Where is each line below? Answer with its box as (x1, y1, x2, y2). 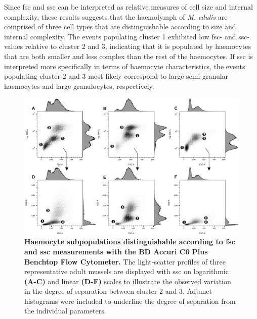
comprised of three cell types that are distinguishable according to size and (4, 21, 236, 32)
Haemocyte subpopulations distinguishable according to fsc (24, 236, 235, 247)
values (4, 41, 23, 51)
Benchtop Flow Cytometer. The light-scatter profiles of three (24, 256, 226, 267)
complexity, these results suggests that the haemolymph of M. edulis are (4, 11, 228, 22)
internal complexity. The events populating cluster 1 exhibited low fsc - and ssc (4, 31, 247, 41)
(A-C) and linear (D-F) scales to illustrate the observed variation (24, 276, 231, 286)
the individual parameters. (24, 305, 106, 316)
